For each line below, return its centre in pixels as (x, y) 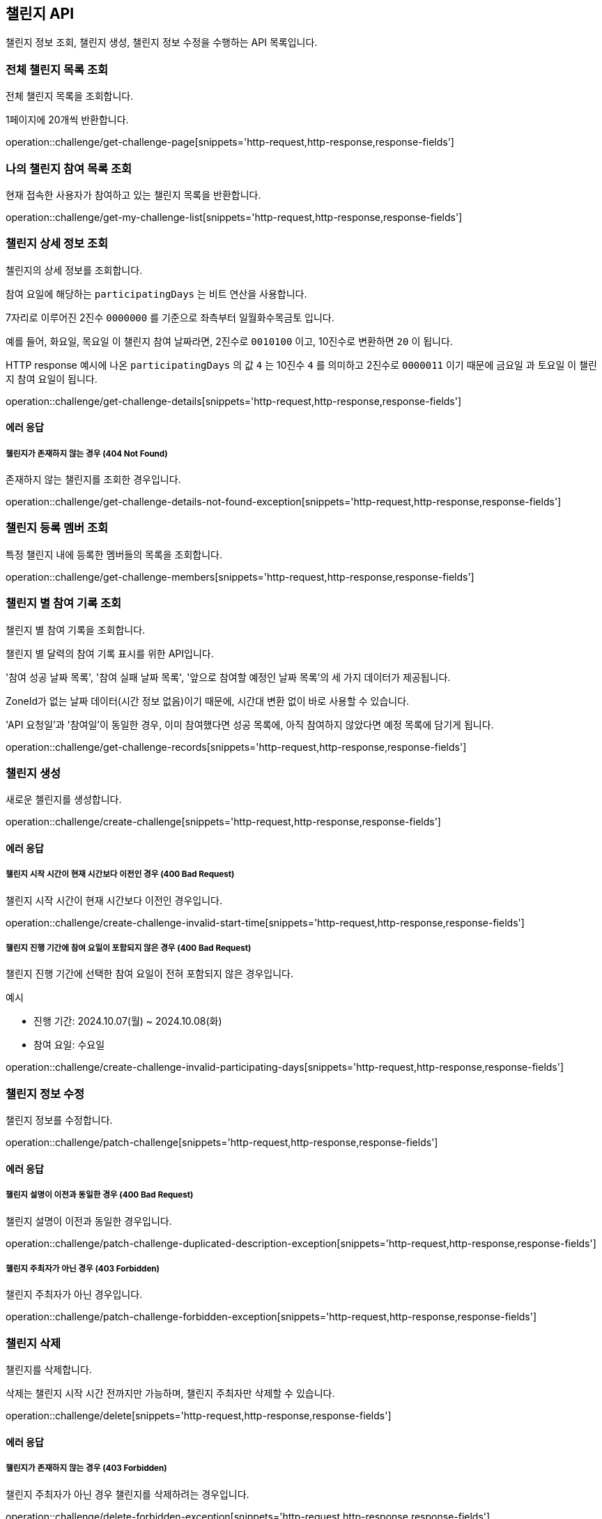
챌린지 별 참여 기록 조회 (64, 603)
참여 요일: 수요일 (69, 1045)
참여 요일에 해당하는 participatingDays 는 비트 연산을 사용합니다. (156, 293)
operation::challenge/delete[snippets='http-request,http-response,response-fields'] (199, 1416)
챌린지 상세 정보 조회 (57, 244)
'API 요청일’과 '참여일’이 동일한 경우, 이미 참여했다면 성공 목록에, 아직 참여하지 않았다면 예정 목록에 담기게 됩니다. (250, 724)
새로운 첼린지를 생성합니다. (64, 800)
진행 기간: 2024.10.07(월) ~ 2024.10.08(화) (128, 1021)
